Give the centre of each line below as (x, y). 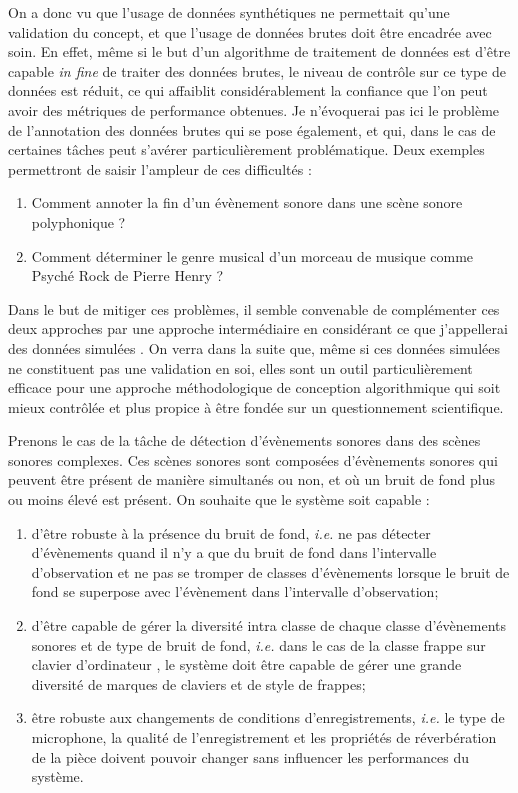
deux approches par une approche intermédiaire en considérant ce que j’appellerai (258, 328)
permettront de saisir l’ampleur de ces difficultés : (160, 168)
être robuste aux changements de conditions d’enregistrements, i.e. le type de (268, 717)
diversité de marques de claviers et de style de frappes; (198, 683)
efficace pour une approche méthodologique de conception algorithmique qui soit (254, 387)
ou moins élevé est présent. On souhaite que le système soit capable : (219, 499)
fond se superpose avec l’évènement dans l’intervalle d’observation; (235, 591)
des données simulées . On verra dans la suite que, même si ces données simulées (254, 347)
